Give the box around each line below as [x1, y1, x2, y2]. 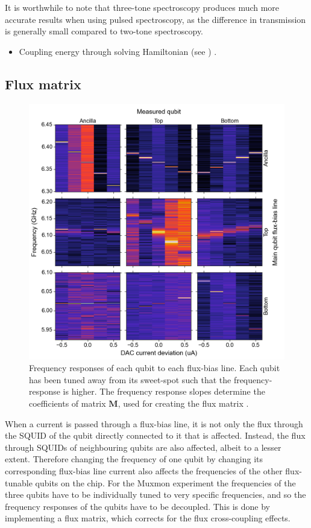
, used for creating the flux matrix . [118, 396, 249, 409]
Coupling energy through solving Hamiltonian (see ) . [19, 45, 217, 57]
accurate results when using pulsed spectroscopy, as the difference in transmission [5, 13, 306, 25]
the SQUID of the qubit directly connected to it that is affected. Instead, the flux [5, 429, 306, 442]
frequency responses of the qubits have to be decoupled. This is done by [5, 500, 270, 512]
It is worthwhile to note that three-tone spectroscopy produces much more [5, 1, 280, 13]
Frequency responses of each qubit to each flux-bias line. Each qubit [29, 361, 280, 374]
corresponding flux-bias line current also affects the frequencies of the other [5, 464, 283, 477]
